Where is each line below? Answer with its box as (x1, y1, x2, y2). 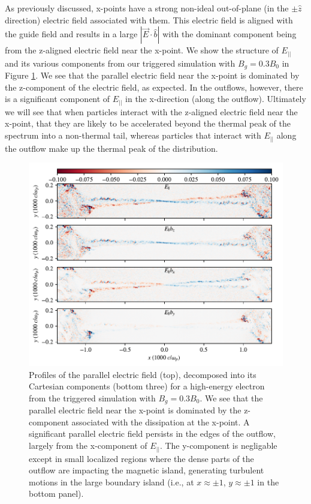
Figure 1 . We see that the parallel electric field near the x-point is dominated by (5, 69, 300, 82)
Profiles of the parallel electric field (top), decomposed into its (29, 368, 256, 380)
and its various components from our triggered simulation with (5, 56, 235, 69)
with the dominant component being (162, 28, 297, 40)
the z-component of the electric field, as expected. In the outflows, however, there (5, 80, 303, 93)
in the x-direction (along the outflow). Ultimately (125, 92, 306, 105)
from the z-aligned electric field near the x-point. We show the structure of (5, 44, 279, 56)
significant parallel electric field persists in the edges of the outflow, (29, 427, 276, 440)
